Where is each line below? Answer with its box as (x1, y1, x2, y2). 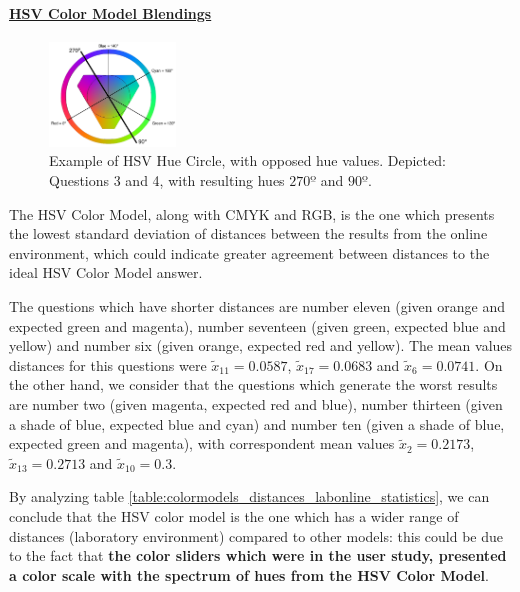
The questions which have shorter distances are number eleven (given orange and (9, 296, 505, 317)
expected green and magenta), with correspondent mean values (9, 433, 395, 454)
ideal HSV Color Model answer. (9, 262, 203, 283)
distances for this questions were (9, 354, 207, 375)
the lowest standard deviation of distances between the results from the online (9, 223, 488, 244)
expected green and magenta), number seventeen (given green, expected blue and (9, 315, 506, 336)
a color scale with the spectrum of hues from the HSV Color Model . (9, 564, 489, 585)
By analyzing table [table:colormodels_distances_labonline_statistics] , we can (9, 486, 490, 507)
